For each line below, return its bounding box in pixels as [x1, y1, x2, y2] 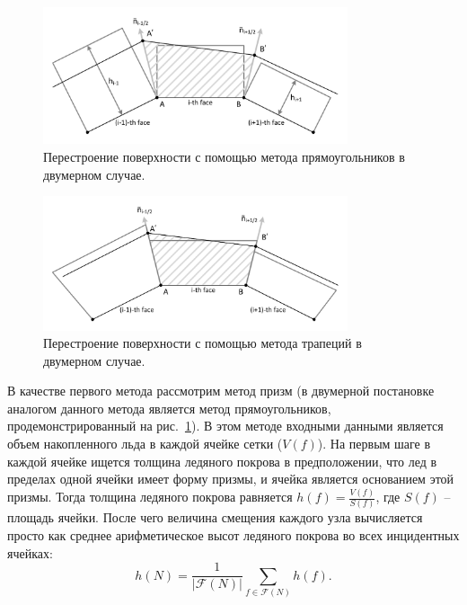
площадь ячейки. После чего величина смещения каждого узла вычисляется [7, 508, 423, 527]
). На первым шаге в [317, 434, 431, 453]
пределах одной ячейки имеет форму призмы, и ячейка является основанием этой [7, 469, 454, 488]
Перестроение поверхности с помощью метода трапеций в [43, 334, 362, 352]
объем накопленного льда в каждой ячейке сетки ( [7, 434, 283, 453]
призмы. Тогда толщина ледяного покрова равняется [7, 487, 293, 506]
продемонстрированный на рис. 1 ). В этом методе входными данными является [7, 416, 444, 435]
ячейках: [7, 543, 53, 562]
